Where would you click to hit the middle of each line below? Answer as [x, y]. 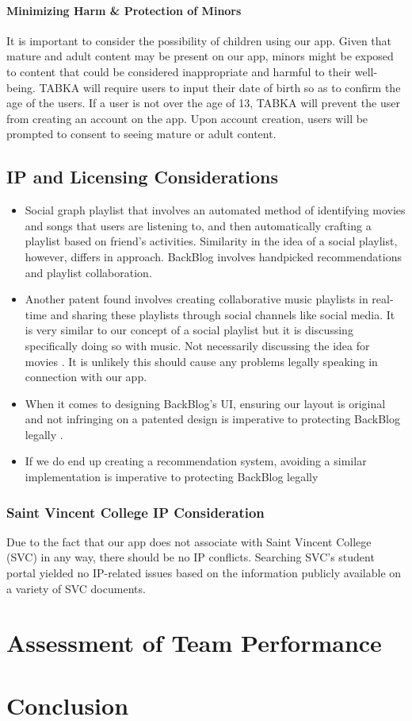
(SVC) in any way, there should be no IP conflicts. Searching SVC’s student [191, 557]
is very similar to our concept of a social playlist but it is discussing [189, 330]
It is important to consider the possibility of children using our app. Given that [199, 40]
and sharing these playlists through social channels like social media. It [223, 314]
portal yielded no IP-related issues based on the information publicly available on [204, 573]
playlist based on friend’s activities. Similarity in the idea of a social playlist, [211, 241]
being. [21, 87]
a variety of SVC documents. [76, 588]
